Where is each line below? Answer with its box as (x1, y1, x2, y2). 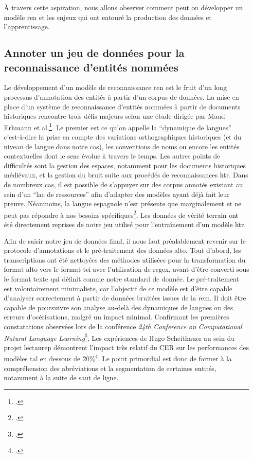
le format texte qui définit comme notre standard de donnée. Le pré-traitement (4, 273, 239, 283)
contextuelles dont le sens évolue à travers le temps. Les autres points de (4, 151, 220, 161)
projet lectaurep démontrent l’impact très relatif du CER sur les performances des (4, 342, 249, 352)
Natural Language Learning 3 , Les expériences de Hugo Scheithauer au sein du (4, 331, 235, 343)
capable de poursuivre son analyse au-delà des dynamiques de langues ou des (4, 302, 233, 312)
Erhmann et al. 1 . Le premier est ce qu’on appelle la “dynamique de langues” (4, 121, 232, 132)
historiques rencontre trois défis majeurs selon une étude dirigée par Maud (4, 111, 225, 121)
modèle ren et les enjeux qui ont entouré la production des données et (4, 12, 212, 22)
